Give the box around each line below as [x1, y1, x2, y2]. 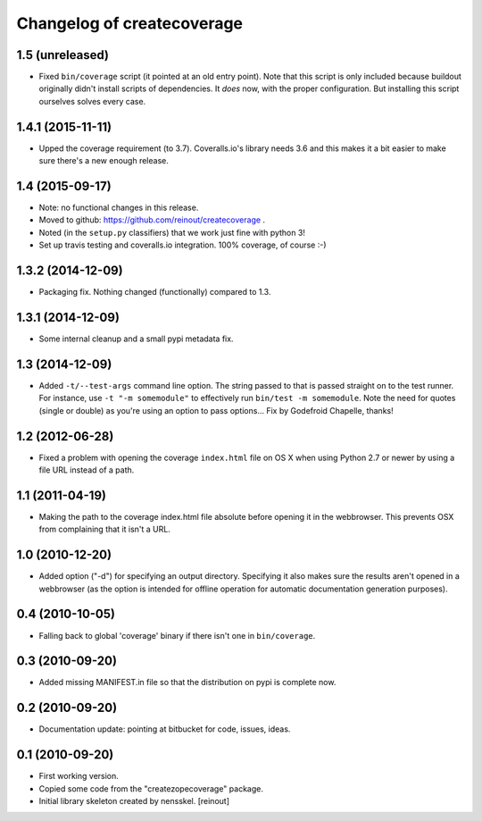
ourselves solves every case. [38, 96, 146, 106]
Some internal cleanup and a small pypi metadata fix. [38, 333, 234, 344]
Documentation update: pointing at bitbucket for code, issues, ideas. [38, 724, 291, 734]
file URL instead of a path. [38, 465, 135, 475]
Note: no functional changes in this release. [38, 202, 199, 214]
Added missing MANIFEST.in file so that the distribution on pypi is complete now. [38, 677, 337, 688]
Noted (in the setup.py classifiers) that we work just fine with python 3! [38, 227, 305, 238]
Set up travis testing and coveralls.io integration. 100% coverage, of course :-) [38, 239, 327, 250]
